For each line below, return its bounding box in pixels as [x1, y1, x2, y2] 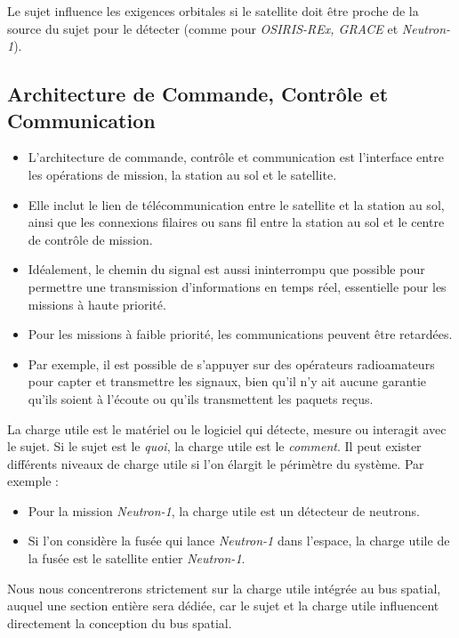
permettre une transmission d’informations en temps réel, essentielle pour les [28, 277, 447, 295]
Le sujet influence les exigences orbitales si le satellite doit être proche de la [7, 2, 419, 20]
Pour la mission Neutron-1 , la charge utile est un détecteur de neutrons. [28, 501, 420, 520]
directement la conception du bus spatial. [7, 613, 232, 632]
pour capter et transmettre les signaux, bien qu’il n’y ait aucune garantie [28, 372, 427, 391]
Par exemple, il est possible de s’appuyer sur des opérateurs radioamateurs [28, 354, 435, 373]
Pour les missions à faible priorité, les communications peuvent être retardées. [28, 325, 453, 343]
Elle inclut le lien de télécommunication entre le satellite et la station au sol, [28, 195, 445, 214]
